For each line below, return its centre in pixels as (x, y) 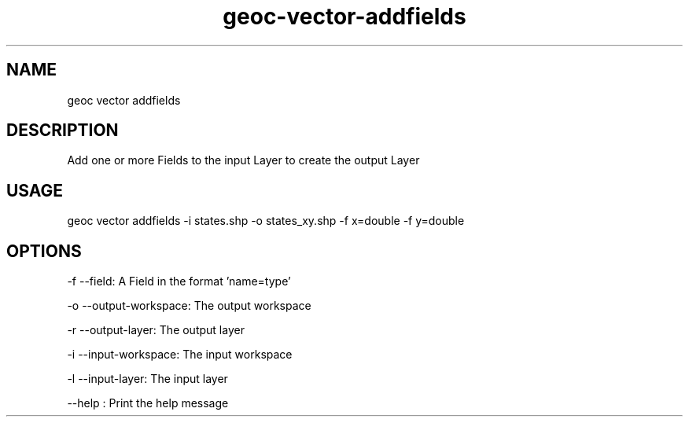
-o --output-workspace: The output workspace (189, 306)
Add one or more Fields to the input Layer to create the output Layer (243, 160)
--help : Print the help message (148, 403)
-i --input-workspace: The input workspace (180, 355)
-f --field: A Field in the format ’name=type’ (179, 281)
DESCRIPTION (63, 131)
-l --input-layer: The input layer (147, 379)
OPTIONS (44, 251)
